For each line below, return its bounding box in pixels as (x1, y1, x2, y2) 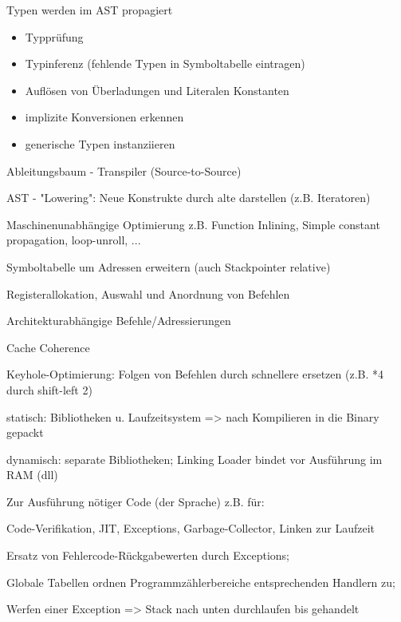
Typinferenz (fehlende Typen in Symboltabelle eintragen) (25, 55, 305, 72)
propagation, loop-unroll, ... (6, 232, 141, 248)
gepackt (6, 424, 44, 441)
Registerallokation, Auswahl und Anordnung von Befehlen (6, 285, 290, 302)
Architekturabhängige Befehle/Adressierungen (6, 312, 231, 329)
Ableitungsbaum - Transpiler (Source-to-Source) (6, 162, 242, 179)
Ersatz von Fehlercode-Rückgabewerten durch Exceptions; (6, 547, 289, 564)
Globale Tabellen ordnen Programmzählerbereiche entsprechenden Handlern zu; (6, 573, 395, 590)
